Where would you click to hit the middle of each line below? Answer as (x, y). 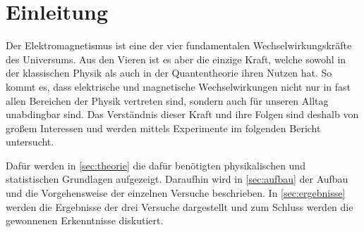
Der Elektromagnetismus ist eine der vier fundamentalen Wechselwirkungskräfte (179, 45)
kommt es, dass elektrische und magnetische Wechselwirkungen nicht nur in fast (178, 86)
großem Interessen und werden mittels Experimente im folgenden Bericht (163, 128)
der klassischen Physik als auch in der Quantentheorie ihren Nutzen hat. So (169, 73)
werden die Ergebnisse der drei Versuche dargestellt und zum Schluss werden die (180, 206)
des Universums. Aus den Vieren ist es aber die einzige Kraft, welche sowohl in (176, 59)
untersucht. (30, 142)
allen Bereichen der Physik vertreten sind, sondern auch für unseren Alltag (167, 100)
